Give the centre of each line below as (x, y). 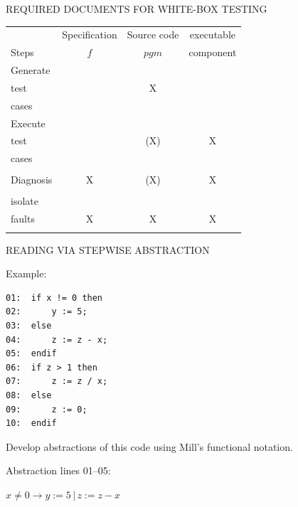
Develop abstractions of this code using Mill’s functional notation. (149, 446)
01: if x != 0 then (54, 298)
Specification (90, 34)
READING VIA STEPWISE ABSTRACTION (108, 249)
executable (212, 34)
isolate (25, 201)
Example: (26, 273)
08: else (29, 395)
